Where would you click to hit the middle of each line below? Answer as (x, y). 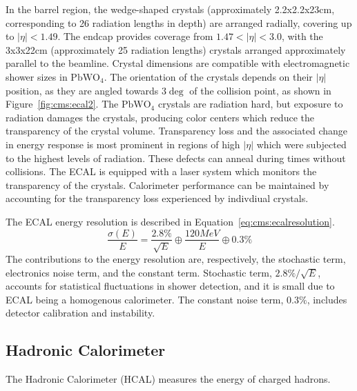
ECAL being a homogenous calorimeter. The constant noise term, (145, 299)
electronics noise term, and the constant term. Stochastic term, (139, 272)
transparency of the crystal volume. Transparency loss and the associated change (176, 131)
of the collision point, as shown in (260, 90)
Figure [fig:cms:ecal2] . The (62, 104)
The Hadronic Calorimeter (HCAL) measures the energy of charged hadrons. (168, 379)
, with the (302, 36)
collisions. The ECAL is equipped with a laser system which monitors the (161, 171)
